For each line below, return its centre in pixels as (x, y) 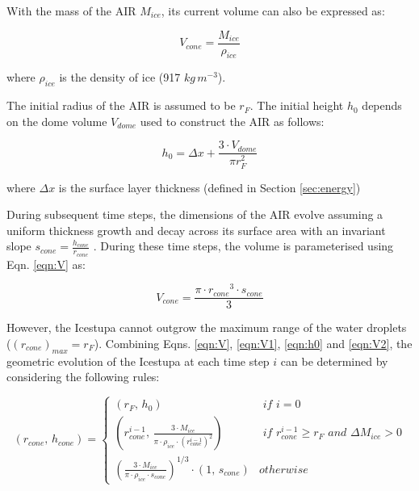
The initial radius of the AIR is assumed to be (121, 105)
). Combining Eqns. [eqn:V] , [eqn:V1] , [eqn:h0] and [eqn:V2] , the (253, 343)
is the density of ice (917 (120, 77)
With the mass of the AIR (71, 10)
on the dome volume (57, 121)
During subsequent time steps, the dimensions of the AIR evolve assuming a (195, 214)
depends (382, 105)
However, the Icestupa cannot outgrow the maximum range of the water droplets (207, 327)
